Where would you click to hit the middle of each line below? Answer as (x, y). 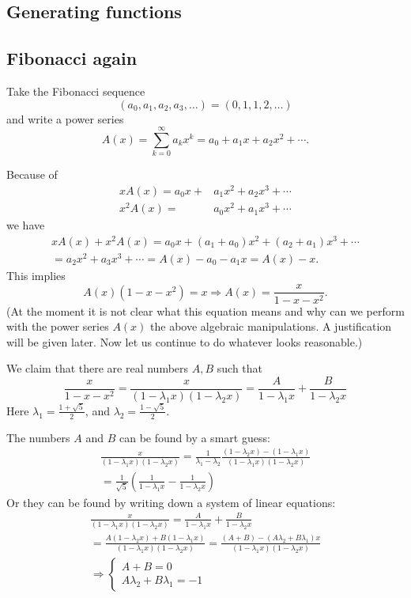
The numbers (38, 437)
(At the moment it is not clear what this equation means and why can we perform (205, 310)
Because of (32, 174)
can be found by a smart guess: (194, 437)
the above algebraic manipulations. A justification (271, 326)
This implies (36, 275)
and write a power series (65, 118)
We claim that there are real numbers (98, 368)
